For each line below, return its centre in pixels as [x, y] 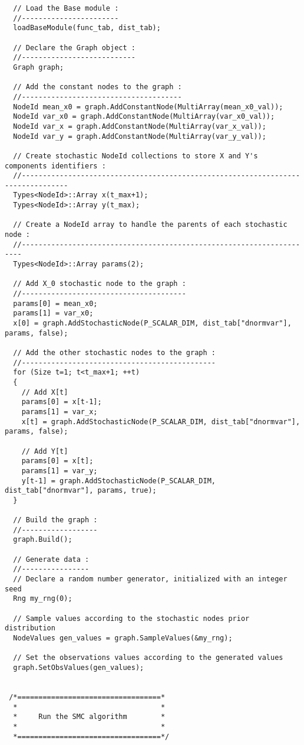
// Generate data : [51, 559]
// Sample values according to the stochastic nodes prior [131, 618]
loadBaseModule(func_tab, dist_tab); [87, 28]
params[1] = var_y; [60, 471]
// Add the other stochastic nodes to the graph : [114, 352]
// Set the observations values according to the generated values [148, 658]
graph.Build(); [43, 540]
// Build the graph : [55, 520]
